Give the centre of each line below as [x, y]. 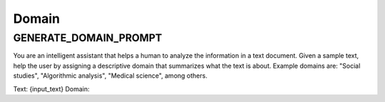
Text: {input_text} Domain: [51, 88]
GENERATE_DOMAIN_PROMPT [88, 38]
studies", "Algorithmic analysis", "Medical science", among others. [111, 76]
